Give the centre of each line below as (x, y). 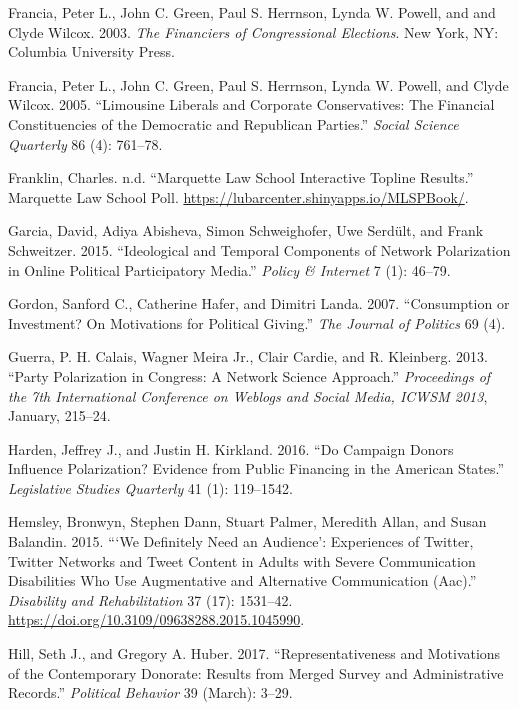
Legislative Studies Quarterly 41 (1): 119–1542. (150, 487)
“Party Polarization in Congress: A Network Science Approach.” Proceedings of (249, 375)
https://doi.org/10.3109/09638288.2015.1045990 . (156, 619)
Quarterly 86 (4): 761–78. (85, 143)
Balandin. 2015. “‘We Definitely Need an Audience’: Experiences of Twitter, (241, 541)
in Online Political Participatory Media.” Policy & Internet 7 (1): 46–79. (229, 269)
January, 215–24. (59, 415)
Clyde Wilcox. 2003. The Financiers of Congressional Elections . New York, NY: (253, 31)
